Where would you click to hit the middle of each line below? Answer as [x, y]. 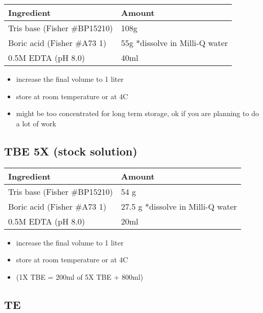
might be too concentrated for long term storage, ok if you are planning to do [137, 113]
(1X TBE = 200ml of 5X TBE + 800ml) [80, 276]
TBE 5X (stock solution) [71, 151]
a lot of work [36, 123]
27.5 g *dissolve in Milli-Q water [179, 206]
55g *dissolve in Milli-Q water [175, 43]
